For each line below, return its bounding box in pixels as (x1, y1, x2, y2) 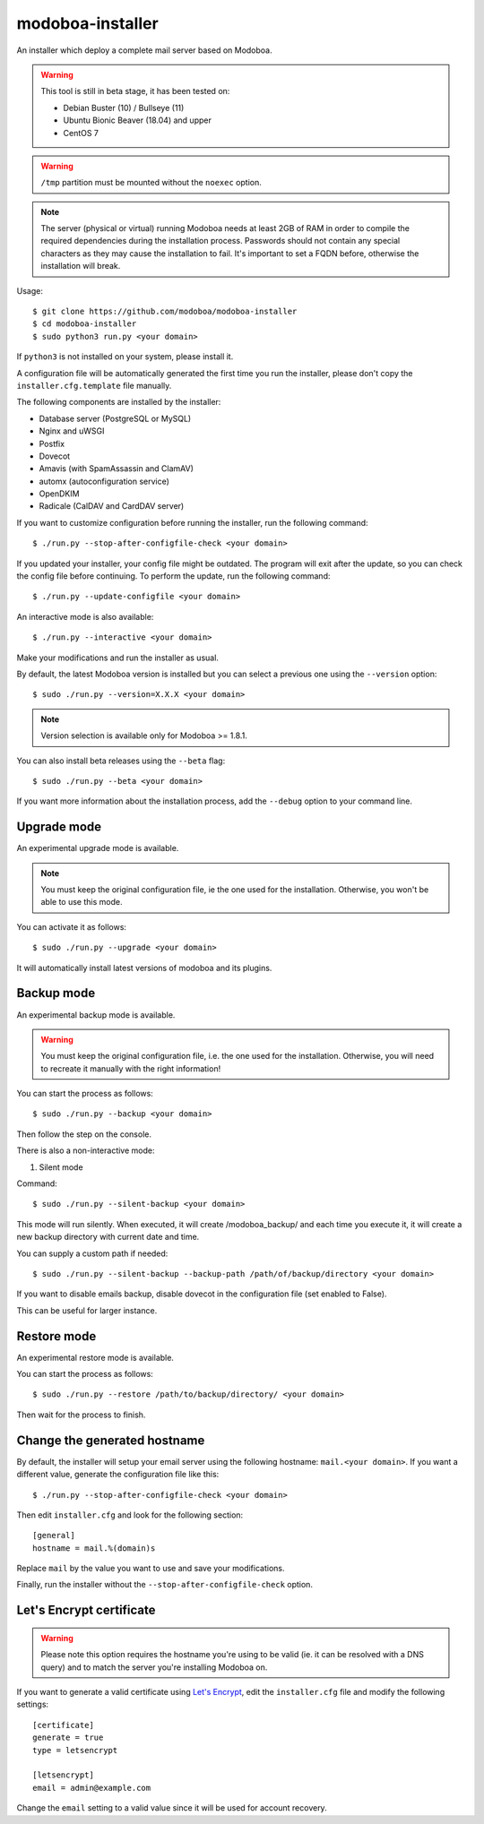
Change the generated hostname (16, 1433, 205, 1448)
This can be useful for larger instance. (16, 1304, 158, 1316)
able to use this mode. (40, 897, 123, 908)
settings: (16, 1699, 49, 1710)
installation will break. (40, 261, 121, 271)
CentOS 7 (63, 127, 99, 138)
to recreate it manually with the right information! (40, 1063, 221, 1074)
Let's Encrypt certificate (16, 1603, 156, 1618)
